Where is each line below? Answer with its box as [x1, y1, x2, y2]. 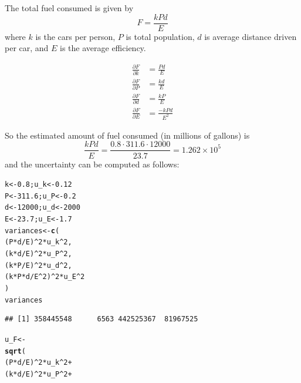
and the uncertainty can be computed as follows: [5, 157, 180, 170]
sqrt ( [5, 347, 26, 355]
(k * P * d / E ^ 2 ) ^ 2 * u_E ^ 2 [5, 273, 85, 281]
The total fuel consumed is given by [5, 2, 134, 14]
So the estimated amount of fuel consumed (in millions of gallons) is [5, 129, 250, 141]
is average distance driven [204, 30, 297, 42]
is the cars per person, [35, 30, 116, 42]
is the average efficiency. [60, 42, 146, 54]
